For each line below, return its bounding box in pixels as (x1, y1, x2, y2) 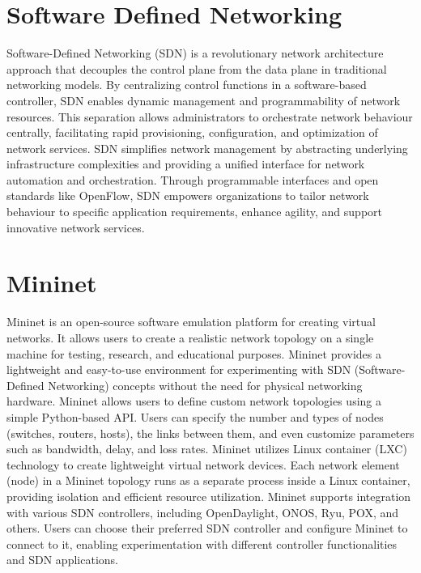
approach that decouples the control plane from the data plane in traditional (6, 60, 387, 77)
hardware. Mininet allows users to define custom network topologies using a (6, 393, 381, 410)
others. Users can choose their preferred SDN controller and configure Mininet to (6, 520, 408, 537)
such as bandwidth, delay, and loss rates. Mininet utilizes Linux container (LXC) (6, 440, 407, 457)
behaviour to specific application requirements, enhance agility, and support (6, 203, 383, 220)
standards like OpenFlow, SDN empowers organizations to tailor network (6, 187, 369, 204)
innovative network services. (6, 219, 145, 236)
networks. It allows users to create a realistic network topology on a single (6, 329, 374, 346)
